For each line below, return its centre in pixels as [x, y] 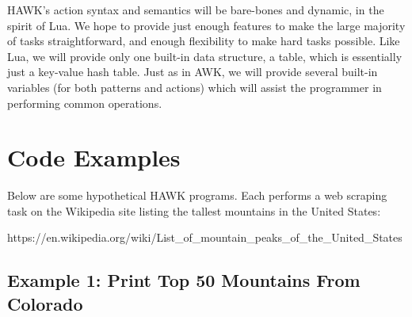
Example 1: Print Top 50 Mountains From [184, 280]
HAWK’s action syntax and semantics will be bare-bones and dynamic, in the [196, 10]
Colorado [45, 303]
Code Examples [94, 157]
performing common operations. [85, 103]
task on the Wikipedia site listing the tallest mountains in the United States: [194, 210]
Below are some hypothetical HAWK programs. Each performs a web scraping [197, 195]
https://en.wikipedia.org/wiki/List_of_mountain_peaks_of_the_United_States [205, 237]
